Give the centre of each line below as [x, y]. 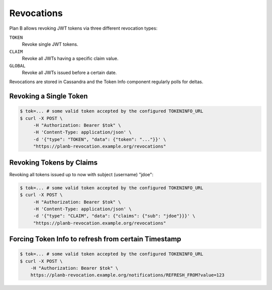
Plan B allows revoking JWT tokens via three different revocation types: [83, 28]
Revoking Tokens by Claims [53, 162]
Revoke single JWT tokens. [50, 44]
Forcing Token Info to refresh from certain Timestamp [95, 239]
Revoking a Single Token [49, 96]
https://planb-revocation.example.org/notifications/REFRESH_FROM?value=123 [127, 275]
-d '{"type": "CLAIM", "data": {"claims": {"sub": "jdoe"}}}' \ [114, 216]
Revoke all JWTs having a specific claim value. [70, 58]
